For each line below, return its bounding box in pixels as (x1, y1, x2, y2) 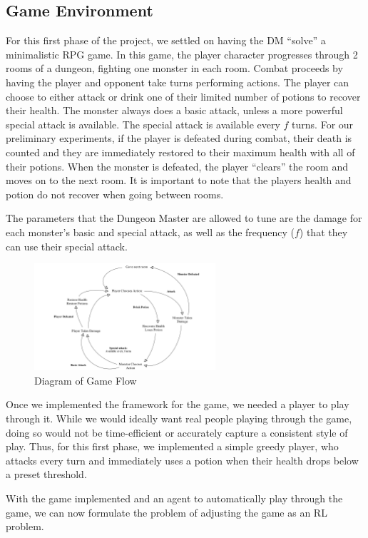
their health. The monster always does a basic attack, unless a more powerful (6, 103, 343, 118)
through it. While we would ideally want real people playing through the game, (6, 410, 352, 425)
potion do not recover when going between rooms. (6, 186, 224, 201)
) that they (299, 224, 348, 239)
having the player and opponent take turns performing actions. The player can (6, 74, 349, 89)
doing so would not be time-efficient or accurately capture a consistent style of (6, 425, 348, 440)
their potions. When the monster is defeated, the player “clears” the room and (6, 158, 348, 173)
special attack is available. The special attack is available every (6, 116, 280, 131)
